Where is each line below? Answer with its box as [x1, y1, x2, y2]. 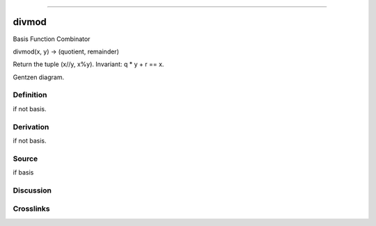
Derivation [13, 122, 49, 131]
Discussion [13, 185, 52, 195]
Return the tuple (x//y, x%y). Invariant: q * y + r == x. [13, 60, 164, 69]
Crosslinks [13, 204, 50, 213]
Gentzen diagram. [13, 73, 65, 81]
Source [13, 154, 38, 163]
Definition [13, 90, 47, 100]
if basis [13, 168, 34, 177]
